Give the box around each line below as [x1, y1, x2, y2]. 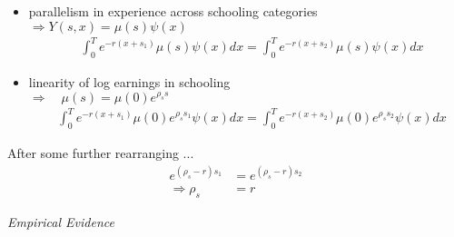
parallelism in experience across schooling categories [28, 2, 318, 20]
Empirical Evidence [7, 212, 114, 232]
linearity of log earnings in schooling [28, 72, 231, 91]
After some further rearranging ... [7, 143, 194, 163]
